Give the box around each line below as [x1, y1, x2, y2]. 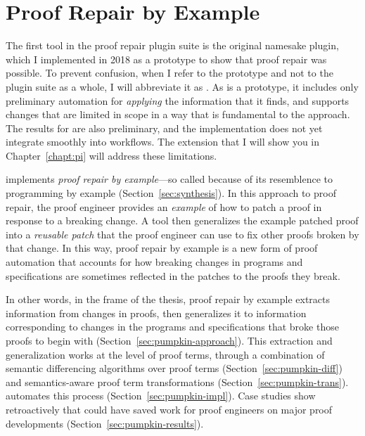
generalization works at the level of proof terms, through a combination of [6, 347, 325, 361]
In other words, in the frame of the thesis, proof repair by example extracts [6, 292, 331, 307]
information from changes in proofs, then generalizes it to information [6, 305, 307, 320]
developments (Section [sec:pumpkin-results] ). [6, 416, 204, 430]
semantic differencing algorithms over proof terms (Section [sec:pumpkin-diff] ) [6, 361, 342, 376]
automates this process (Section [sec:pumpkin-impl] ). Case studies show [6, 388, 316, 403]
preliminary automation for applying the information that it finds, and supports [6, 93, 350, 108]
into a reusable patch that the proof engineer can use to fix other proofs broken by [6, 226, 359, 241]
